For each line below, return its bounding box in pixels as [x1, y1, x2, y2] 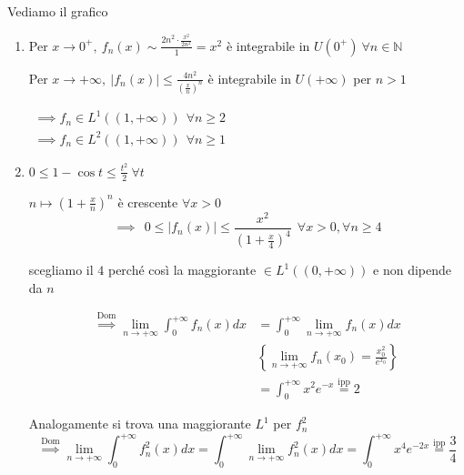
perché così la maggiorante [107, 260, 257, 279]
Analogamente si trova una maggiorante [28, 414, 251, 433]
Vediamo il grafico [7, 2, 108, 20]
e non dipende [373, 260, 451, 279]
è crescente [117, 192, 178, 211]
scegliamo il [28, 260, 94, 279]
